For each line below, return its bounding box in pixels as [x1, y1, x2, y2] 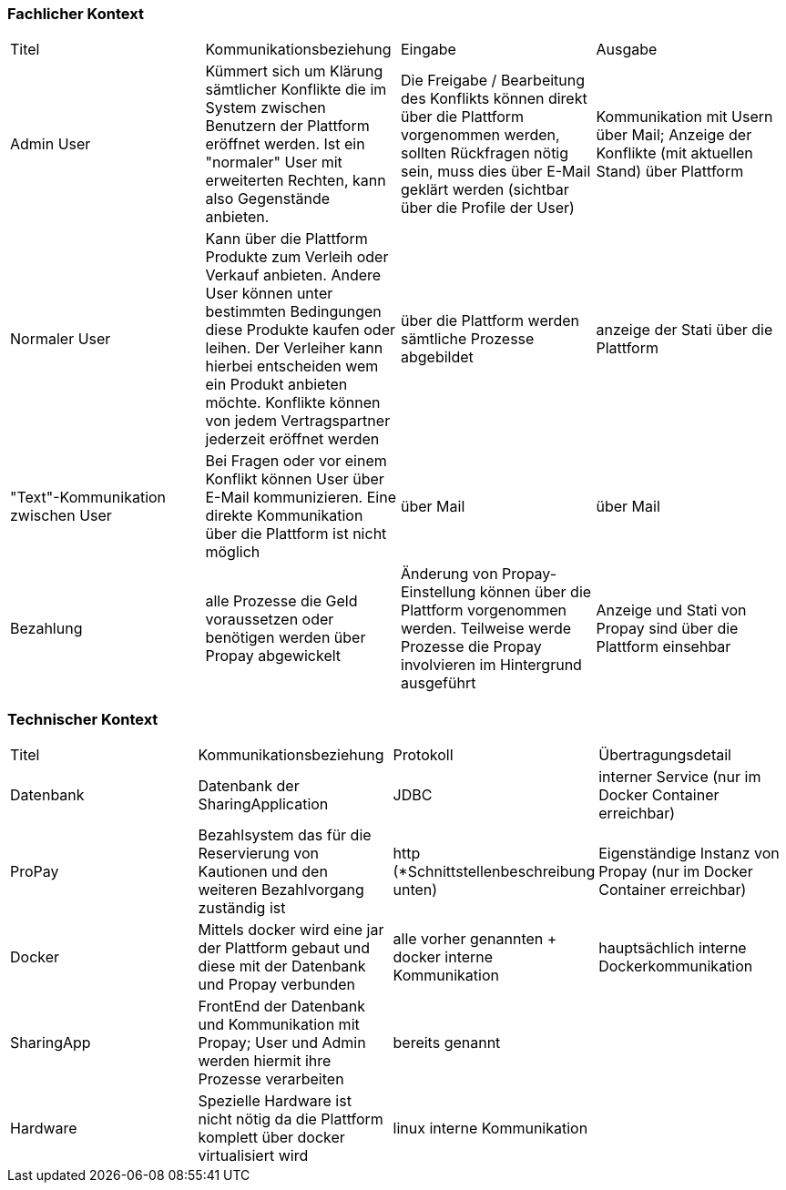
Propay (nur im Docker [598, 862, 753, 881]
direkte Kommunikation [205, 506, 363, 525]
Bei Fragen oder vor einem [205, 452, 387, 471]
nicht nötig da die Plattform [198, 1110, 383, 1129]
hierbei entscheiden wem [205, 357, 379, 376]
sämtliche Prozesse [401, 330, 535, 349]
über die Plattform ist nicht [205, 524, 387, 544]
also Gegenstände [205, 189, 331, 209]
